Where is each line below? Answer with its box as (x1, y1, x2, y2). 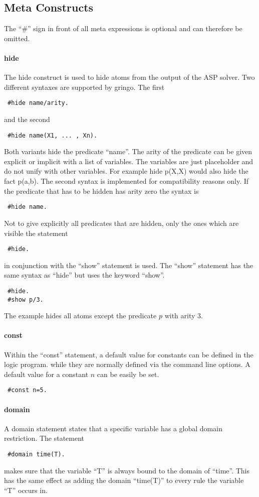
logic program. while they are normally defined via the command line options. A (4, 359, 250, 369)
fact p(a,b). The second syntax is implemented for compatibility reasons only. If (4, 176, 249, 186)
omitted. (4, 33, 30, 43)
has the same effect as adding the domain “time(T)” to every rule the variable (4, 475, 244, 485)
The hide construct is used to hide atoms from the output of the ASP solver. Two (4, 72, 255, 82)
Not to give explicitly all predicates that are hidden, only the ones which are (4, 217, 239, 228)
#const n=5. (8, 387, 47, 394)
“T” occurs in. (4, 484, 48, 495)
